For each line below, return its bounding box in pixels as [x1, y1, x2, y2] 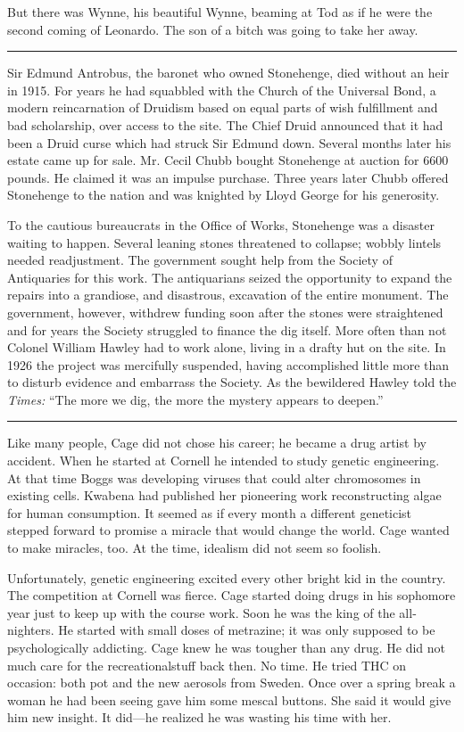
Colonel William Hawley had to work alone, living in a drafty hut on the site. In [7, 338, 446, 357]
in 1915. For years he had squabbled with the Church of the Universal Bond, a [7, 80, 436, 99]
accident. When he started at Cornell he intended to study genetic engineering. [7, 451, 440, 470]
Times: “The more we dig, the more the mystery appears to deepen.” [7, 390, 384, 408]
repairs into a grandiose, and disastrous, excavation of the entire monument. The [7, 285, 449, 304]
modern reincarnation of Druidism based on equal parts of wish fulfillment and [7, 98, 438, 117]
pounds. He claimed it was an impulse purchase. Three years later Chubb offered [7, 168, 449, 186]
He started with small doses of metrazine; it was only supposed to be [58, 621, 435, 639]
